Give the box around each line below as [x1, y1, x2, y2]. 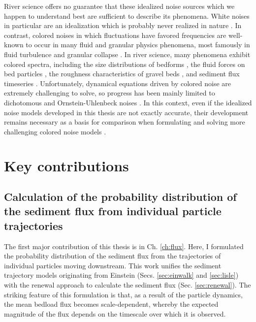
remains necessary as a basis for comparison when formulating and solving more [4, 117, 245, 127]
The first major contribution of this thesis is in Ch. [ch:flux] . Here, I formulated [4, 241, 244, 251]
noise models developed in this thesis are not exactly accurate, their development [4, 107, 249, 117]
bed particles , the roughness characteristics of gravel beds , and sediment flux [4, 68, 240, 79]
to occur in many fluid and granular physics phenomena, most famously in [26, 39, 250, 50]
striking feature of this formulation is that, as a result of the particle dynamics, [4, 289, 243, 299]
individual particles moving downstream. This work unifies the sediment [4, 260, 222, 270]
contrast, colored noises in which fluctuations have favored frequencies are [4, 30, 226, 40]
